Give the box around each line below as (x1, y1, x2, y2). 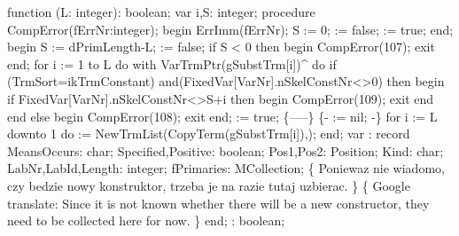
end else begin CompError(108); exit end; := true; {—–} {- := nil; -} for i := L (7, 106, 438, 125)
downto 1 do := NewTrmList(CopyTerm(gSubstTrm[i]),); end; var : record (7, 124, 410, 143)
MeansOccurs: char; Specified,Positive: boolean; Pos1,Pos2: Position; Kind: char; (7, 141, 444, 160)
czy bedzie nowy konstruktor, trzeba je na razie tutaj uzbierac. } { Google (7, 176, 410, 194)
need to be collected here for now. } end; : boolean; (7, 211, 285, 230)
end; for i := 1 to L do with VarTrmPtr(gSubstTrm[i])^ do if (7, 54, 337, 73)
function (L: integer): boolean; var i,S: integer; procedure (7, 3, 315, 20)
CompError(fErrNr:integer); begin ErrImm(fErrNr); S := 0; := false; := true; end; (7, 20, 454, 38)
